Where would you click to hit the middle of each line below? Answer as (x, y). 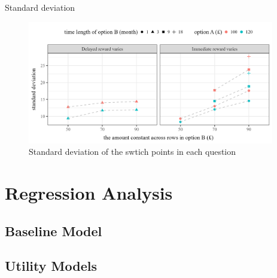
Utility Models (51, 266)
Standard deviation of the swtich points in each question (133, 152)
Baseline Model (54, 230)
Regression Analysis (89, 193)
